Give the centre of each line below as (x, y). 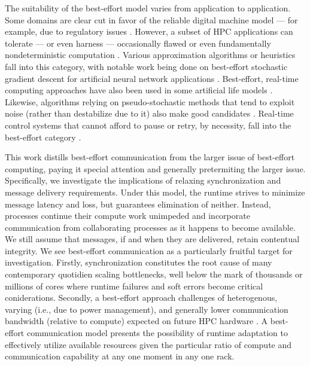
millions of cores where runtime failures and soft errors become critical (134, 286)
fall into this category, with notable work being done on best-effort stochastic (146, 66)
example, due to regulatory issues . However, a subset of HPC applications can (149, 31)
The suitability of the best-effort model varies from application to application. (148, 8)
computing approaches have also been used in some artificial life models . (139, 90)
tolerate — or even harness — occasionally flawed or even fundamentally (138, 43)
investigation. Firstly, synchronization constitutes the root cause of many (139, 262)
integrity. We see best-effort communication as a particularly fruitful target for (149, 250)
